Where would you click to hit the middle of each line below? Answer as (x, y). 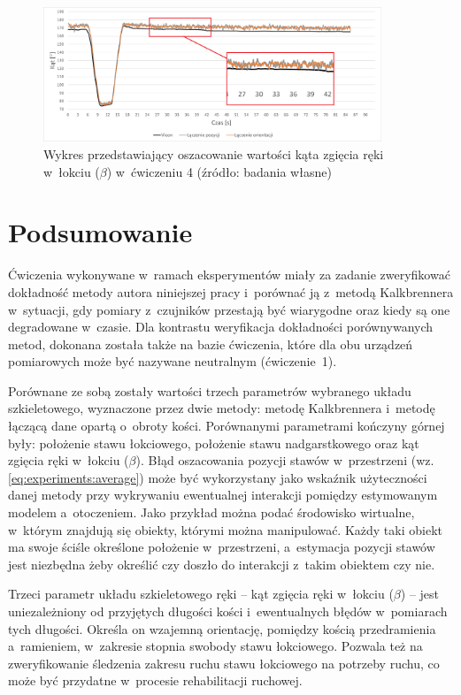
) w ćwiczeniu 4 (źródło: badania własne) (219, 171)
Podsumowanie (100, 232)
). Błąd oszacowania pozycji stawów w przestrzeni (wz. (285, 460)
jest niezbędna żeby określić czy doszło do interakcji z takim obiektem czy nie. (222, 564)
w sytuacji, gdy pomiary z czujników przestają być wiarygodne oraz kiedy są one (229, 309)
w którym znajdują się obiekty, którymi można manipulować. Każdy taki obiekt (225, 529)
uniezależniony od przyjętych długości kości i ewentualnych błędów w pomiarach (228, 611)
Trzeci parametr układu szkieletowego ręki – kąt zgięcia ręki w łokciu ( (201, 594)
